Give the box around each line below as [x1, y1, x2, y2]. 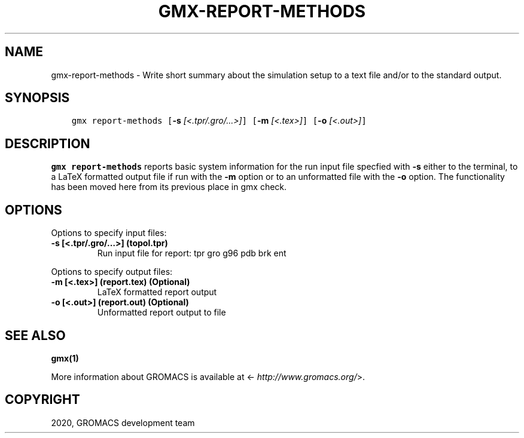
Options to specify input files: [51, 228, 167, 238]
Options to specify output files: [51, 267, 173, 277]
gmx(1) [51, 353, 79, 363]
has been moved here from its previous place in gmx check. [51, 182, 287, 192]
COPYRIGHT [5, 392, 80, 408]
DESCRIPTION [5, 136, 90, 151]
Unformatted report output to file [97, 307, 226, 318]
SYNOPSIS [5, 90, 70, 106]
